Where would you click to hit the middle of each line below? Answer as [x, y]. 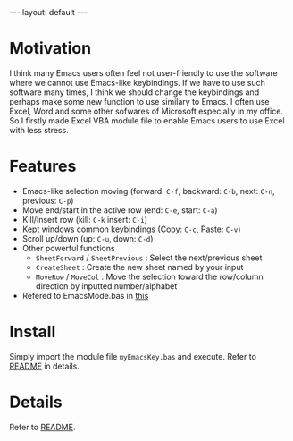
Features [43, 166]
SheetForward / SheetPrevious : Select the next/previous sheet [149, 258]
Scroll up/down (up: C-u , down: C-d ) [88, 238]
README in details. [45, 366]
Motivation [50, 49]
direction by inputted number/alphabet [106, 286]
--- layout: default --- [49, 12]
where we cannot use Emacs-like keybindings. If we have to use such [138, 82]
